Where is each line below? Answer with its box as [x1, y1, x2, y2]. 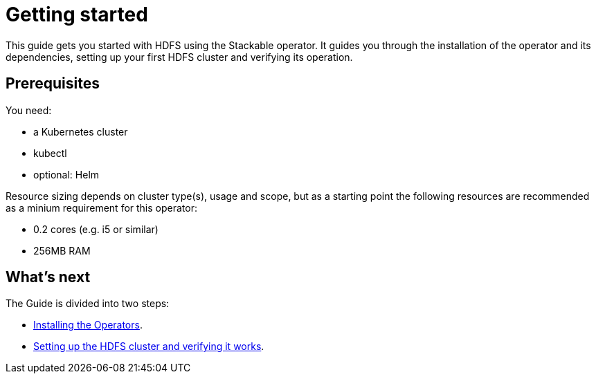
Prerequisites [6, 75, 100, 93]
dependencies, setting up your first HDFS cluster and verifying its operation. [6, 50, 353, 63]
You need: [6, 104, 52, 116]
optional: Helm [33, 168, 100, 181]
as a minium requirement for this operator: [6, 201, 197, 214]
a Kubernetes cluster [33, 125, 128, 138]
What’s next [6, 268, 91, 286]
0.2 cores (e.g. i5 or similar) [33, 223, 159, 235]
